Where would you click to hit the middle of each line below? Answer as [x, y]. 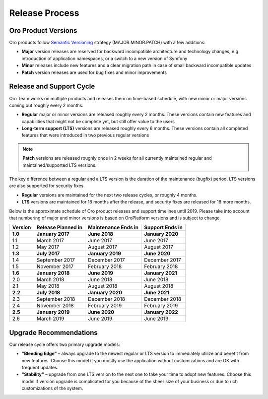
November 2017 [55, 266]
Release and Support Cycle [52, 87]
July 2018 [48, 293]
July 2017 [48, 254]
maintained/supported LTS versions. [60, 165]
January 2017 [53, 234]
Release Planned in [60, 227]
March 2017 [50, 241]
